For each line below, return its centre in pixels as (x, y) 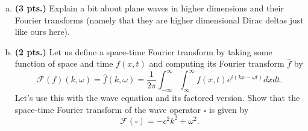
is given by (229, 109)
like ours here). (42, 32)
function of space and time (64, 63)
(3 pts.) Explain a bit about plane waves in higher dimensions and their (149, 8)
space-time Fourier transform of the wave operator (108, 109)
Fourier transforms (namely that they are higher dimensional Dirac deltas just (159, 20)
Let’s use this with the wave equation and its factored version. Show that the (157, 98)
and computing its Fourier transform (217, 63)
